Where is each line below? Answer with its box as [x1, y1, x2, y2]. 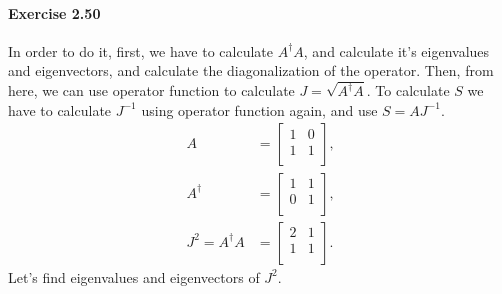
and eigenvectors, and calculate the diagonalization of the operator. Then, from [8, 60, 494, 81]
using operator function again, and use [141, 99, 378, 120]
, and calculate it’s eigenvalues [303, 40, 490, 61]
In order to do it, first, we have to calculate [8, 40, 274, 61]
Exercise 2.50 [8, 2, 101, 23]
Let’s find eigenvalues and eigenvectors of [8, 266, 260, 287]
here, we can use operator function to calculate [8, 80, 295, 101]
